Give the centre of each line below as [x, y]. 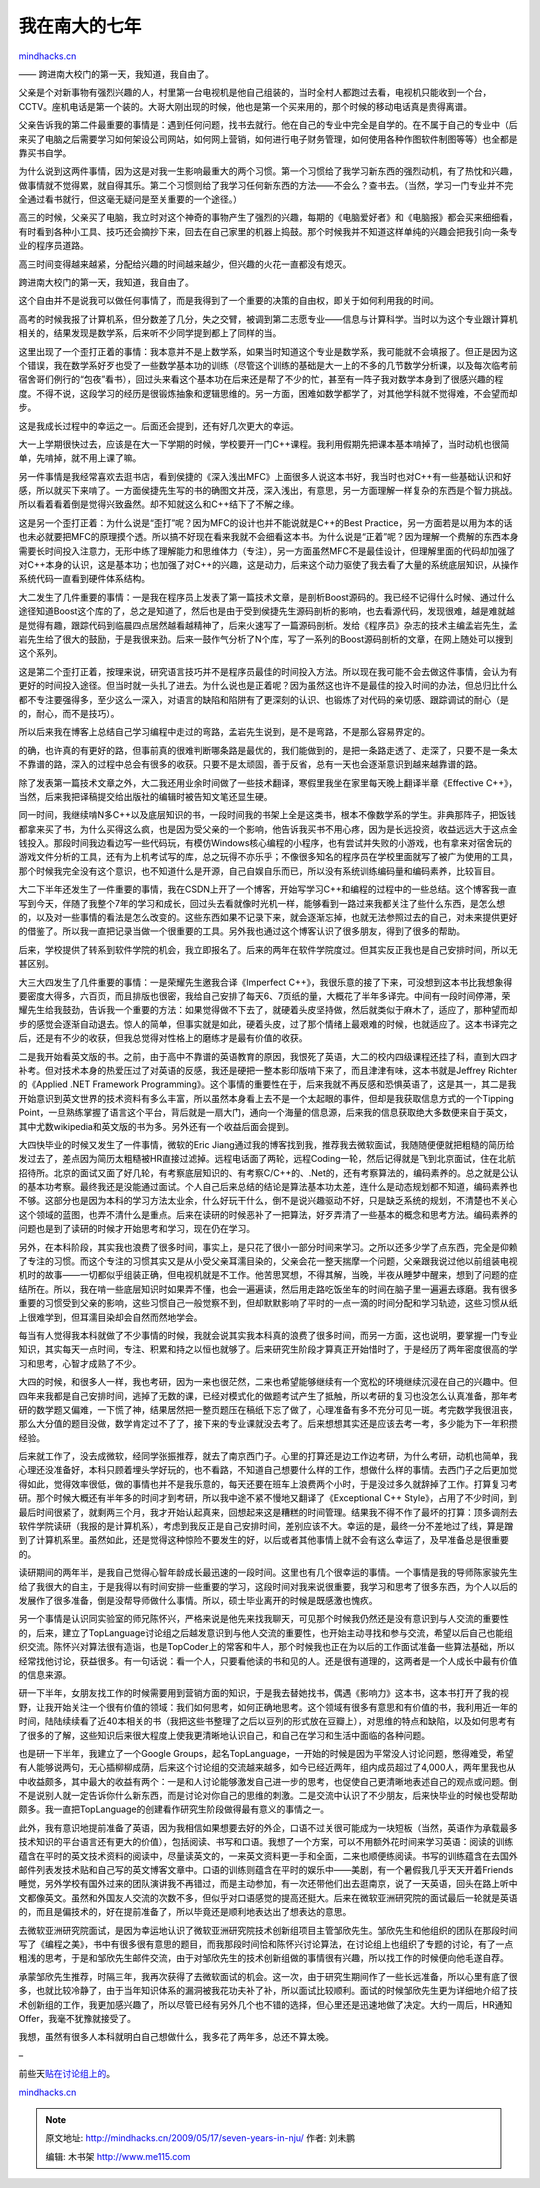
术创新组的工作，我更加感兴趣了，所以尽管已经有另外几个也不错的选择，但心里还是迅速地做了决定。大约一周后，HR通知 [265, 2004]
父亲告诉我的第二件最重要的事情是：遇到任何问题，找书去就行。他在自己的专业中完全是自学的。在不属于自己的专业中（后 [268, 125]
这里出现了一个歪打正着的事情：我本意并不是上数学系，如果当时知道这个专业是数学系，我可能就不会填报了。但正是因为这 [268, 351]
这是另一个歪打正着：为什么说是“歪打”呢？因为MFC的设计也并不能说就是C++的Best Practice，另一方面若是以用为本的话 [265, 522]
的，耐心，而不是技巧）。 [69, 713]
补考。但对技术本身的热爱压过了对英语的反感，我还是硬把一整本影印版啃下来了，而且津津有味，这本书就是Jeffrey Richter [268, 1070]
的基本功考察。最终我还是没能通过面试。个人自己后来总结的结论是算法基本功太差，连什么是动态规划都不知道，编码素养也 [268, 1187]
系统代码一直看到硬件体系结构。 [84, 579]
